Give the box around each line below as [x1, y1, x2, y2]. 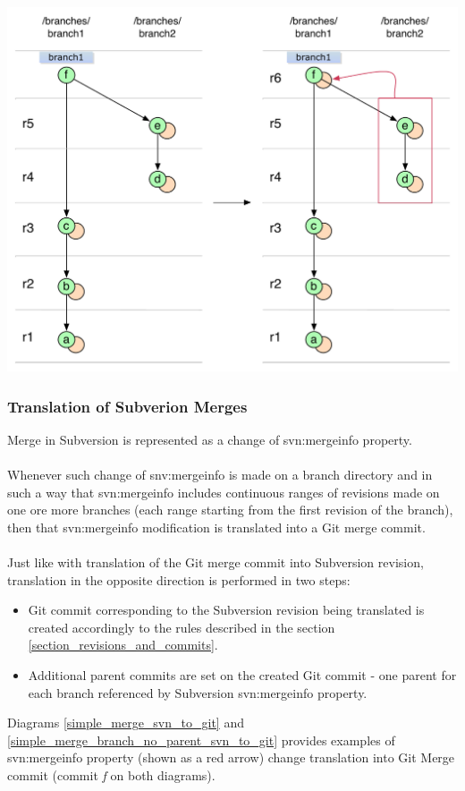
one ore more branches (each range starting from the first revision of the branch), [7, 500, 453, 519]
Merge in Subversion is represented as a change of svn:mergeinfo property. [7, 430, 412, 448]
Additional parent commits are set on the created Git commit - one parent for [28, 665, 457, 684]
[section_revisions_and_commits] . [28, 635, 218, 654]
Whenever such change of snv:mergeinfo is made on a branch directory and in [7, 465, 433, 484]
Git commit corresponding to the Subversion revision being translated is [28, 600, 425, 619]
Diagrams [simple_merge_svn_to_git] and [7, 713, 244, 732]
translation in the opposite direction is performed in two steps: [7, 570, 351, 589]
